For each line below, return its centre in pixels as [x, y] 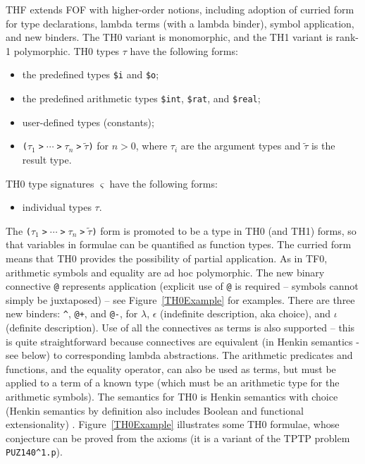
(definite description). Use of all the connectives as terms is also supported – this [180, 328]
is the [323, 146]
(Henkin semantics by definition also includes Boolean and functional [155, 410]
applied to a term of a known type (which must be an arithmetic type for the [173, 383]
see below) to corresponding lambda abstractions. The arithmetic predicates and [179, 355]
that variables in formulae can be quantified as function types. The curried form [179, 244]
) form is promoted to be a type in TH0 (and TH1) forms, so [224, 230]
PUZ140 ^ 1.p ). [34, 452]
